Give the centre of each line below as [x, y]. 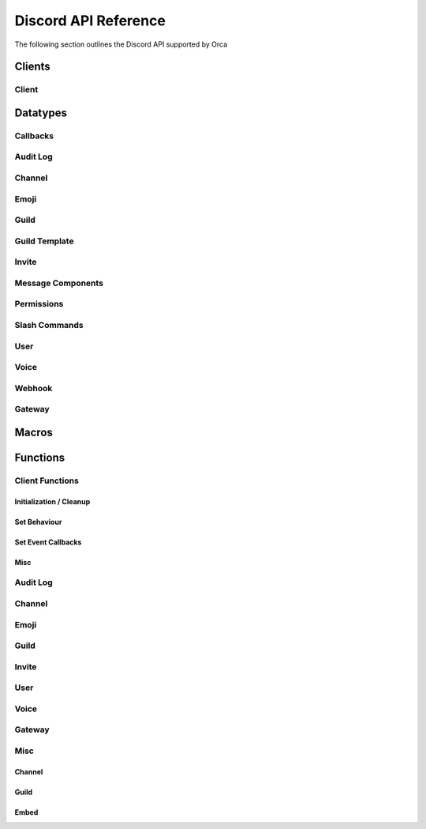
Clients [32, 67]
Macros [34, 432]
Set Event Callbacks [48, 542]
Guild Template [44, 241]
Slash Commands [49, 325]
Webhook [34, 388]
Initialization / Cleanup [52, 501]
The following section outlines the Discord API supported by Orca [121, 44]
